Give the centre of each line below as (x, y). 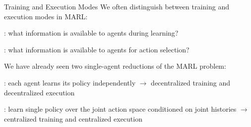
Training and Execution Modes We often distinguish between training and (117, 6)
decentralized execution (39, 92)
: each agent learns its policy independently (70, 82)
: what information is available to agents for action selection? (97, 49)
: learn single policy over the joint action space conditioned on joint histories (120, 109)
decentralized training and (191, 82)
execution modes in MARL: (46, 16)
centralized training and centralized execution (73, 118)
